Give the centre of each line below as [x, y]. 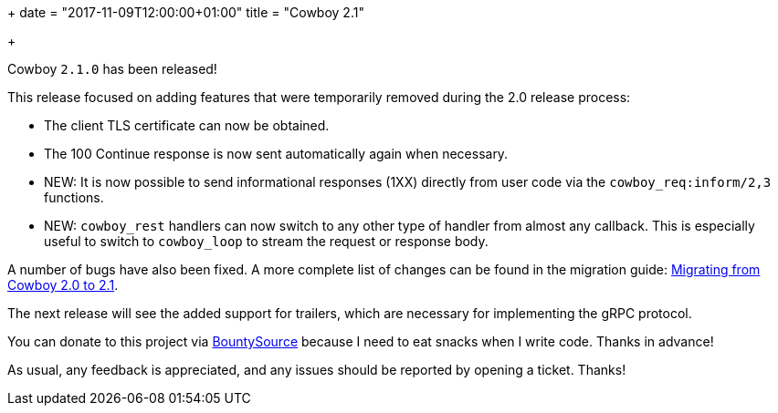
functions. [74, 197]
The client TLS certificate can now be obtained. [187, 125]
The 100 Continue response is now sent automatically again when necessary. [276, 154]
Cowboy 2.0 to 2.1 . [63, 285]
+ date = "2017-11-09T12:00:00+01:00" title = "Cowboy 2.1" [186, 12]
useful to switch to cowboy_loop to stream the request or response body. [266, 241]
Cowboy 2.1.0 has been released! [112, 69]
